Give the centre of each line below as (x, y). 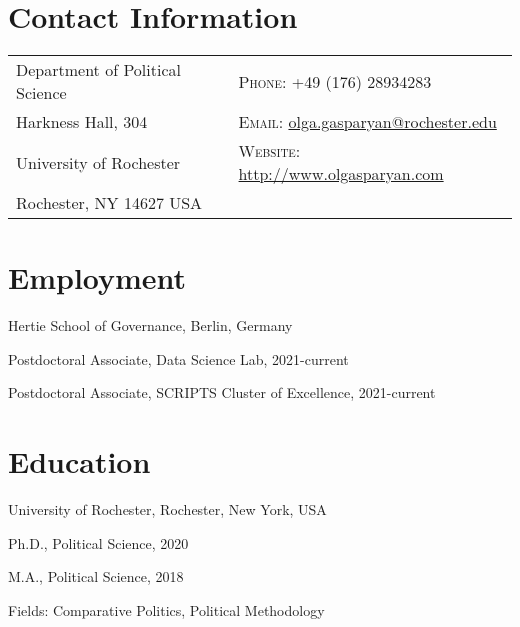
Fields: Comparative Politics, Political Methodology (166, 609)
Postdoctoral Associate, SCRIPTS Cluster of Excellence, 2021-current (222, 392)
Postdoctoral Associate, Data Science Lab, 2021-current (178, 358)
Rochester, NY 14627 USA (109, 203)
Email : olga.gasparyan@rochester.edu (367, 122)
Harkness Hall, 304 (82, 122)
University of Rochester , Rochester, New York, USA (167, 509)
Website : (269, 151)
